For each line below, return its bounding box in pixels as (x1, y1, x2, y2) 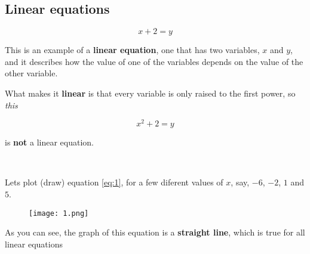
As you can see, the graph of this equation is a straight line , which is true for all (5, 226, 305, 238)
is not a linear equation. (5, 136, 94, 148)
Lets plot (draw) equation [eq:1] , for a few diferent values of (5, 176, 223, 188)
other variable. (5, 67, 58, 79)
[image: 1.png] (29, 209, 89, 218)
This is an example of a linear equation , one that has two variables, (5, 44, 260, 56)
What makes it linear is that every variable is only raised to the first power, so (5, 86, 296, 99)
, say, (231, 176, 250, 188)
